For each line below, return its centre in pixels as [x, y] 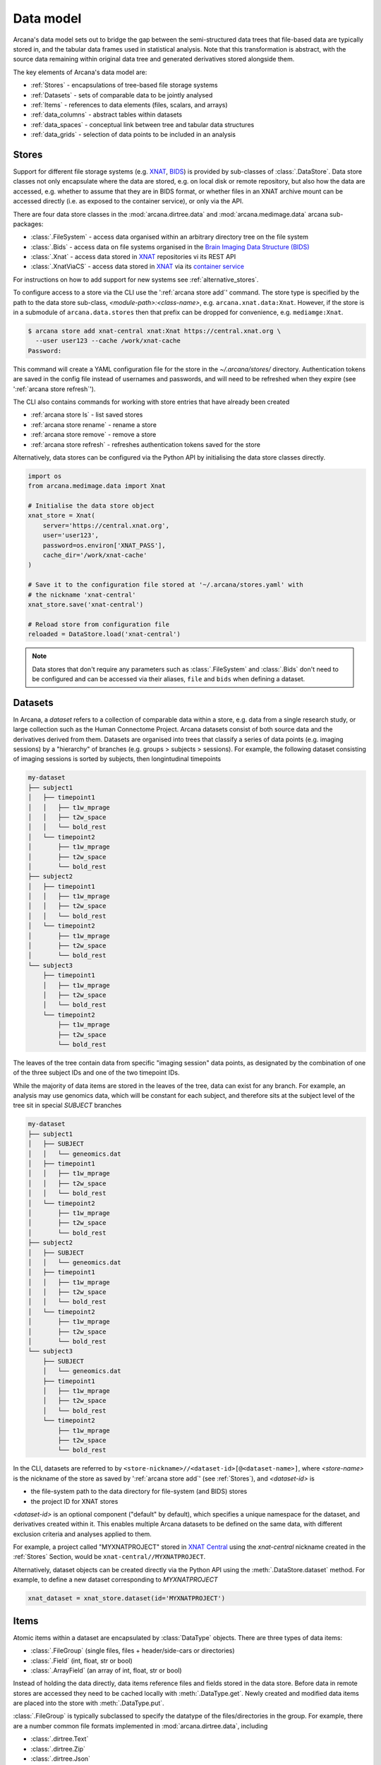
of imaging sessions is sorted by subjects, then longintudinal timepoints [117, 759]
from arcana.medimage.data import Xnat [97, 486]
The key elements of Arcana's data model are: [80, 72]
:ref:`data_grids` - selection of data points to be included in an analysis [133, 135]
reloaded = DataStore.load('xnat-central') [104, 634]
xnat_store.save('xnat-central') [86, 604]
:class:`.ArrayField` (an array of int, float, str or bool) [107, 1670]
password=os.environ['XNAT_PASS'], [104, 545]
